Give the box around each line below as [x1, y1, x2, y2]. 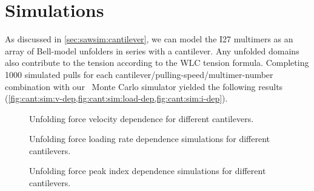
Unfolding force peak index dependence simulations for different [29, 164, 266, 177]
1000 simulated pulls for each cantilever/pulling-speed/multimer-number [5, 68, 273, 80]
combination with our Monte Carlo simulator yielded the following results [5, 80, 283, 92]
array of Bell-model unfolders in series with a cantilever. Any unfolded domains [5, 44, 299, 57]
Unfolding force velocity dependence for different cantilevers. [29, 112, 254, 125]
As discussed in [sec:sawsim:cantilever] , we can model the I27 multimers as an [5, 33, 293, 45]
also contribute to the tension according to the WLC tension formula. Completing [5, 56, 309, 69]
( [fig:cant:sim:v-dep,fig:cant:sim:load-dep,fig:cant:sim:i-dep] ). [5, 92, 228, 105]
